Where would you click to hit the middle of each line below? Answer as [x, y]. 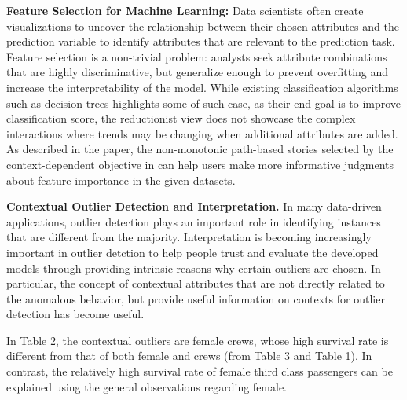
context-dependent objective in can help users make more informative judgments [200, 164]
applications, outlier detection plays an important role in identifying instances [194, 221]
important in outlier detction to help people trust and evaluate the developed [192, 252]
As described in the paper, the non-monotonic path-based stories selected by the [200, 149]
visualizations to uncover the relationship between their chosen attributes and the [203, 26]
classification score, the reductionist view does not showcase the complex [181, 118]
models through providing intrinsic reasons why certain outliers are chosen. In [194, 268]
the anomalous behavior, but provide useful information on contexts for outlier [196, 298]
